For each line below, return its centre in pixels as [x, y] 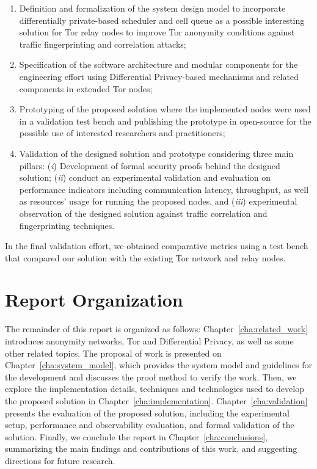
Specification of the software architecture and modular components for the [158, 64]
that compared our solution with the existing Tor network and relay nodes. [145, 257]
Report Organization [94, 300]
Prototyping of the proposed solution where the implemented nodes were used [165, 109]
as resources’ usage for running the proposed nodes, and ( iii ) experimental [158, 201]
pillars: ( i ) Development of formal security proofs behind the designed [150, 165]
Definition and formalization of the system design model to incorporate [152, 8]
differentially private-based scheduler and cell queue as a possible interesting [162, 20]
